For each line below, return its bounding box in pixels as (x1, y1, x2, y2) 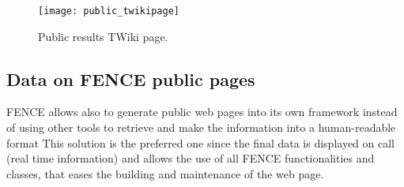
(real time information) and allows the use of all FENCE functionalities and (6, 150, 375, 166)
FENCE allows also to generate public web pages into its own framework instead (6, 103, 398, 120)
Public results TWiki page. (38, 28, 168, 44)
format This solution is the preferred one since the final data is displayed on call (6, 134, 395, 151)
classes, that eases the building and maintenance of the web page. (6, 165, 324, 181)
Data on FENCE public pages (6, 66, 255, 91)
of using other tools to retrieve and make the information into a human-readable (6, 119, 396, 136)
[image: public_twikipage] (38, 6, 179, 17)
